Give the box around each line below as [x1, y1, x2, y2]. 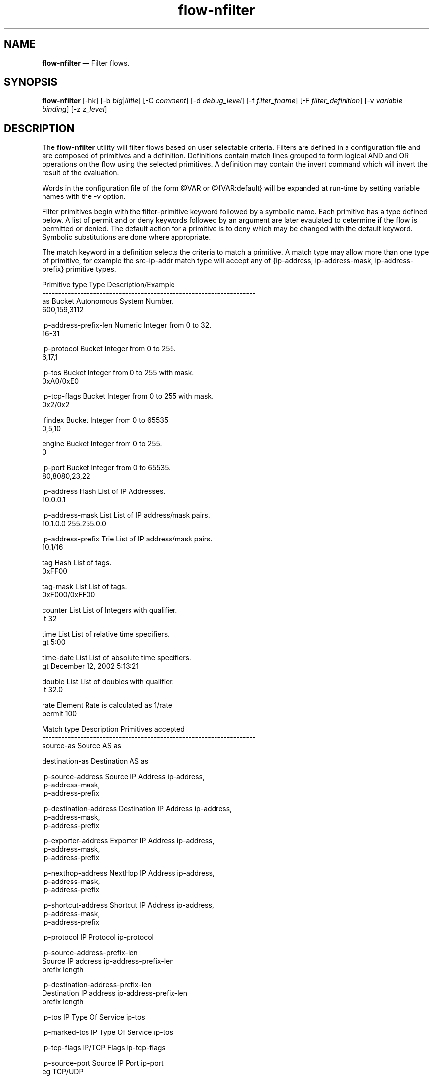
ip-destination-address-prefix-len [42, 981, 152, 989]
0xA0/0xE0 [42, 377, 79, 386]
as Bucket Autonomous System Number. [42, 297, 174, 306]
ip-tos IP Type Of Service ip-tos [42, 1013, 145, 1022]
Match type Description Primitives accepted [42, 725, 185, 734]
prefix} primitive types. [42, 265, 116, 274]
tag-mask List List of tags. [42, 582, 127, 591]
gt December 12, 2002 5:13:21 [42, 662, 139, 671]
